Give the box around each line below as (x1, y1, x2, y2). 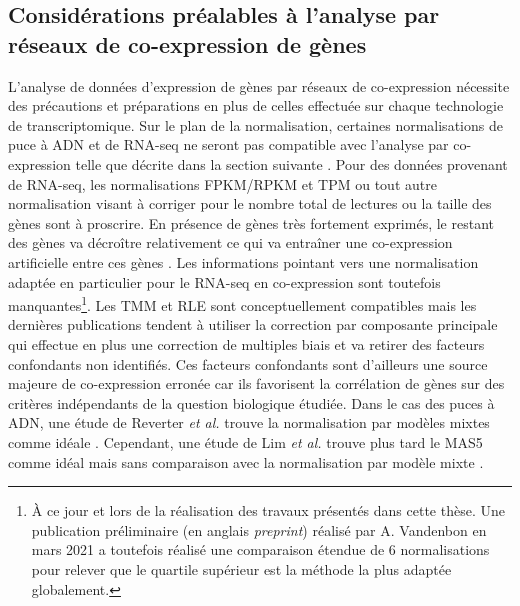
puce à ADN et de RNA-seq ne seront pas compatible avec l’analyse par (8, 134, 449, 155)
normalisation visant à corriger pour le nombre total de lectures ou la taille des (8, 193, 492, 214)
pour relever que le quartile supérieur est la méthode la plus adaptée (31, 558, 452, 579)
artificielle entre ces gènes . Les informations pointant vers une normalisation (8, 251, 479, 272)
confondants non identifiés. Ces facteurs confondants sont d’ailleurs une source (8, 353, 488, 374)
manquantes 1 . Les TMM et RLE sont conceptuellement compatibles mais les (8, 292, 477, 315)
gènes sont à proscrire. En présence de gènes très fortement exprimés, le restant (8, 212, 494, 233)
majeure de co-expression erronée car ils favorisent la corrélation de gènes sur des (8, 373, 505, 394)
